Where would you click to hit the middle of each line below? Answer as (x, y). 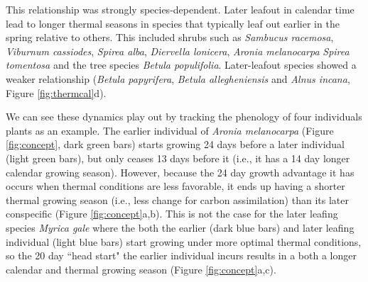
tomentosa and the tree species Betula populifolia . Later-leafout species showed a (181, 65)
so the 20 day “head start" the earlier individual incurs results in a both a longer (181, 255)
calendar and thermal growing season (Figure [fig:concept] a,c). (141, 269)
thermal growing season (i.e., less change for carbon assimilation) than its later (177, 199)
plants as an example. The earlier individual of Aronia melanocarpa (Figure (170, 130)
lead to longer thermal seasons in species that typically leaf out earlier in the (173, 23)
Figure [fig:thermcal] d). (56, 92)
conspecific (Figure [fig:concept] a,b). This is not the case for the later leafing (172, 214)
